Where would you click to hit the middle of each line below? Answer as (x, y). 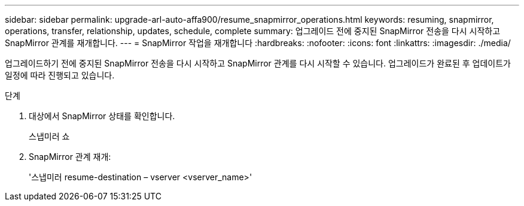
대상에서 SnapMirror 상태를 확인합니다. (102, 116)
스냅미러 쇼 (49, 136)
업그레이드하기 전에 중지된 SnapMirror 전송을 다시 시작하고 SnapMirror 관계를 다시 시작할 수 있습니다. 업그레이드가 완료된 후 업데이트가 (258, 63)
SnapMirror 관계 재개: (70, 157)
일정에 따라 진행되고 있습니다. (60, 75)
